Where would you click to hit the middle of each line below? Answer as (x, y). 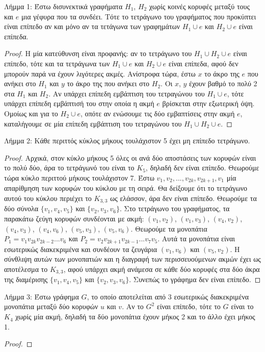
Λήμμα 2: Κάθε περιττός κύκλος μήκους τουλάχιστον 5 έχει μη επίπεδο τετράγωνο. (127, 141)
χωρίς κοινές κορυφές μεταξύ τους (199, 6)
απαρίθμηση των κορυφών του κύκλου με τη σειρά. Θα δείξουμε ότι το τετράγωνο (126, 188)
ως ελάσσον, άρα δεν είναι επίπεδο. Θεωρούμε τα (183, 198)
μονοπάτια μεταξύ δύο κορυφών (51, 306)
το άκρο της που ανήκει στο (108, 83)
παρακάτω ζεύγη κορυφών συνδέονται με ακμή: (74, 218)
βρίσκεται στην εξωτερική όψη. (208, 103)
